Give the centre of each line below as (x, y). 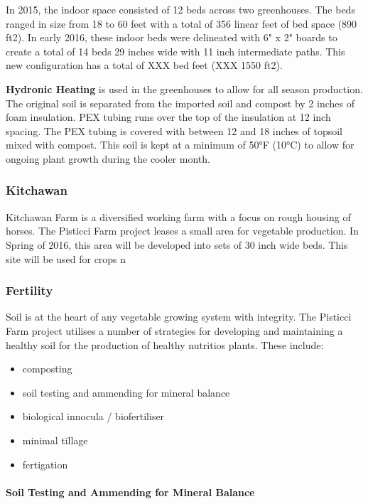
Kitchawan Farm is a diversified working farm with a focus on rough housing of (178, 216)
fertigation (45, 464)
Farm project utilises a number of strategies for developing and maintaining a (174, 330)
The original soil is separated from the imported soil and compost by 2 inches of (180, 103)
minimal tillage (55, 440)
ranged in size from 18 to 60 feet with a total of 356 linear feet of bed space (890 (182, 23)
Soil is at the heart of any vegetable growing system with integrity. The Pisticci (179, 317)
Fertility (29, 290)
